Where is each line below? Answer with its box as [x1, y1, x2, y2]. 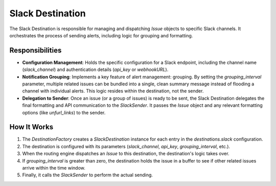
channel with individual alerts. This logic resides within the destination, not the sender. [22, 88, 204, 94]
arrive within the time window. [22, 165, 85, 171]
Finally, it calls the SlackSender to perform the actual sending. [22, 172, 153, 178]
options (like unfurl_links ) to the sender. [22, 109, 106, 115]
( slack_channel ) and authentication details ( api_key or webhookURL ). [22, 66, 169, 73]
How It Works [9, 123, 54, 131]
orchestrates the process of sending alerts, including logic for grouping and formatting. [9, 32, 193, 38]
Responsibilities [9, 46, 62, 55]
